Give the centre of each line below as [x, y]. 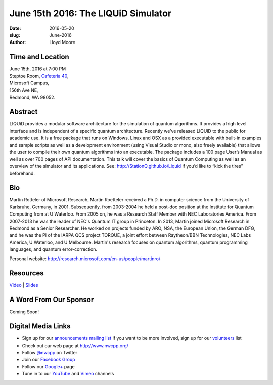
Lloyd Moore [62, 42]
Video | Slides [24, 285]
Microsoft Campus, [29, 83]
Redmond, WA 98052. [32, 97]
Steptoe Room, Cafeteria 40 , [39, 76]
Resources [27, 273]
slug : [15, 35]
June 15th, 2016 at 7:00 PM [38, 69]
